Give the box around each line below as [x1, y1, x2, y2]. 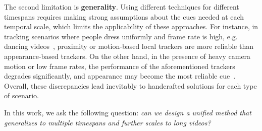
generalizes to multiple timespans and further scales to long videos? [4, 117, 211, 127]
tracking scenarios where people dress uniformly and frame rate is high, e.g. [4, 31, 238, 41]
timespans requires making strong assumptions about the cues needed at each [4, 11, 244, 22]
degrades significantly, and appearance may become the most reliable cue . [4, 71, 236, 81]
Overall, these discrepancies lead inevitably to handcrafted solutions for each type [4, 80, 257, 91]
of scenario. [4, 90, 39, 101]
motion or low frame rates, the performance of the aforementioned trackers [4, 60, 235, 71]
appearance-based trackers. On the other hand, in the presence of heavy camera [4, 50, 251, 61]
